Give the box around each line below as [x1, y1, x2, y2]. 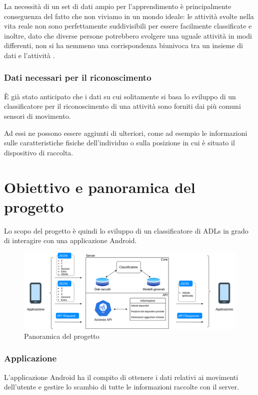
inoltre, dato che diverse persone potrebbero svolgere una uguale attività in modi [4, 30, 252, 41]
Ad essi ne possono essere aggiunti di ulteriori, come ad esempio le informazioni [4, 127, 247, 138]
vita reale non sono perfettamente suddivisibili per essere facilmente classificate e [4, 21, 252, 31]
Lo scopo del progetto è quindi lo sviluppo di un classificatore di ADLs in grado [4, 225, 248, 236]
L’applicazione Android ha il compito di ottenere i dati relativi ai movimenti [4, 371, 238, 382]
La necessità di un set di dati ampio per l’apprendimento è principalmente [4, 1, 231, 11]
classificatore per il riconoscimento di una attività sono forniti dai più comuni [4, 101, 241, 111]
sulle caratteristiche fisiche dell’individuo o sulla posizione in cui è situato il [4, 137, 235, 148]
